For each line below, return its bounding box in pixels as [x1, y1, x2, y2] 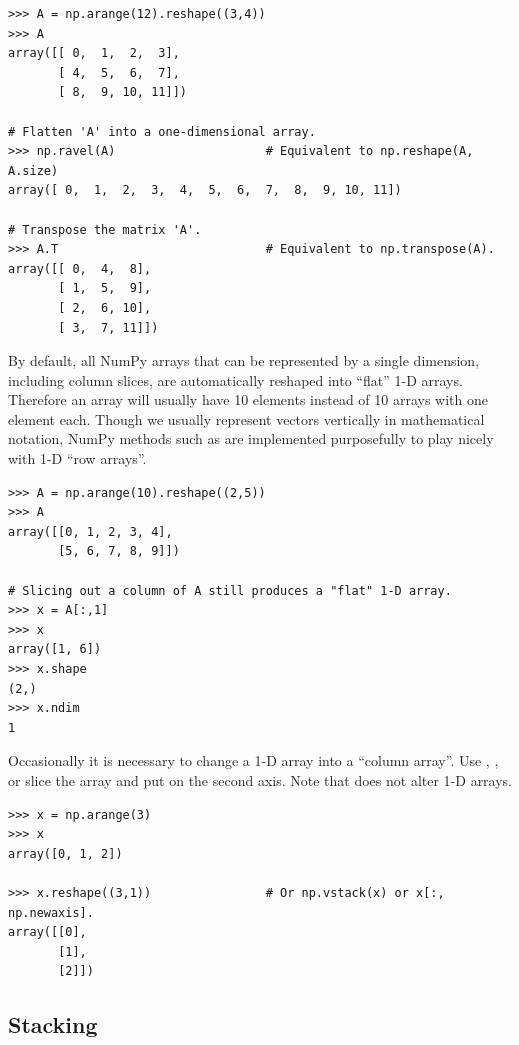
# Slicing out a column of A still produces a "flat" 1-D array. [8, 583, 452, 598]
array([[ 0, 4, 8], [8, 261, 152, 276]
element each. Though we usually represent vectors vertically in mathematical [8, 408, 485, 429]
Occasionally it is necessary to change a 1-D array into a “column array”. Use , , [8, 750, 499, 771]
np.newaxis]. [8, 905, 94, 920]
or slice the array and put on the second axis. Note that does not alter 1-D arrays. [8, 769, 513, 790]
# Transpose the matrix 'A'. [8, 222, 202, 237]
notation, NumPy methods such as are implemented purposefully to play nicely [8, 428, 494, 449]
